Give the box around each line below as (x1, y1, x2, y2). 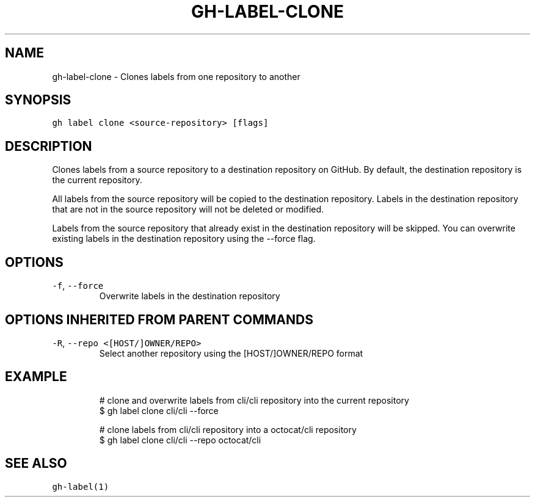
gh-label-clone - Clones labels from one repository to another (52, 71, 300, 82)
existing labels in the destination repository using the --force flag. (52, 233, 316, 244)
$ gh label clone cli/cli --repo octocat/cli (99, 434, 261, 445)
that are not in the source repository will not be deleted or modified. (52, 204, 324, 215)
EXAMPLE (5, 369, 67, 385)
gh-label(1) (52, 481, 109, 492)
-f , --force (52, 280, 104, 291)
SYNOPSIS (5, 92, 71, 108)
